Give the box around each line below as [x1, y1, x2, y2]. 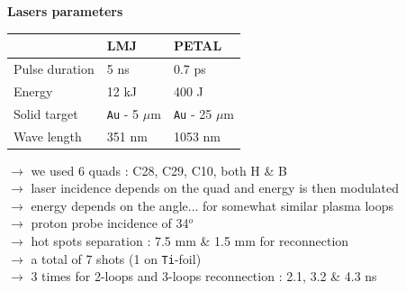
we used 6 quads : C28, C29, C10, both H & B [31, 160, 287, 179]
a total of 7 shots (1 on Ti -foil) [31, 249, 202, 268]
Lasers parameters [7, 2, 123, 20]
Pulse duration [14, 59, 95, 77]
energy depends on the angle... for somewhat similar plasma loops [31, 196, 394, 214]
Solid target [14, 104, 78, 123]
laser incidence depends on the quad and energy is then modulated [31, 178, 400, 197]
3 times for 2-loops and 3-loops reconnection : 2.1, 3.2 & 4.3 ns [31, 267, 377, 286]
